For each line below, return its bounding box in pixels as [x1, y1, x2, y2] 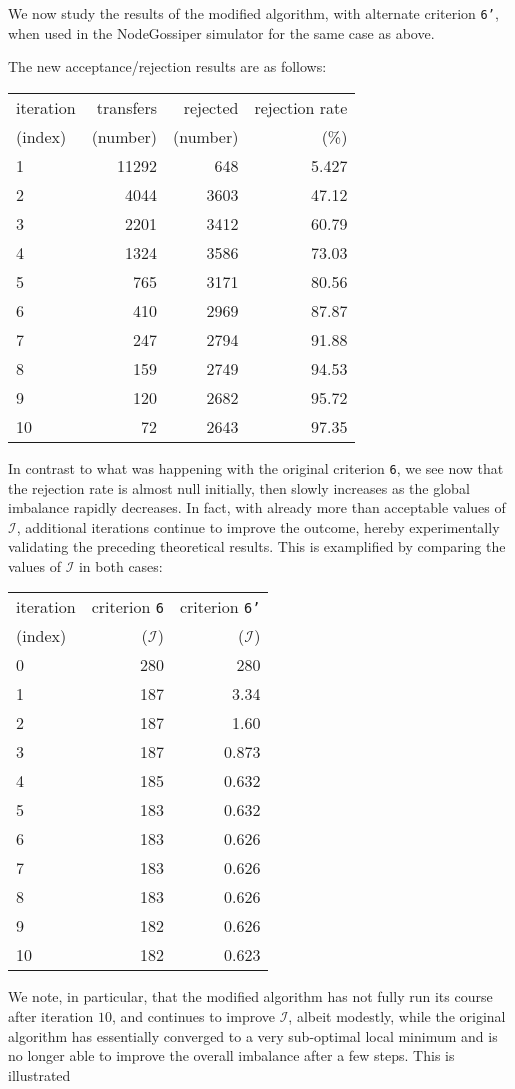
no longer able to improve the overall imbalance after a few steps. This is [8, 1045, 455, 1066]
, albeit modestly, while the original [288, 1006, 506, 1027]
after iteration [8, 1006, 94, 1027]
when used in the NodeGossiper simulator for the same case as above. [8, 22, 435, 43]
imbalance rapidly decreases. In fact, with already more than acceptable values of [8, 497, 506, 518]
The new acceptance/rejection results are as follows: [8, 56, 327, 77]
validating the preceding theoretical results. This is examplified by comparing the [8, 536, 506, 557]
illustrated [8, 1064, 71, 1085]
